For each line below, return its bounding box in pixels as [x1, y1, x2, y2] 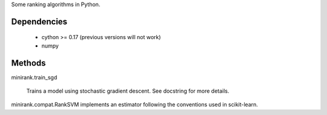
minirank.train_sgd [11, 73, 58, 81]
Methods [11, 58, 46, 68]
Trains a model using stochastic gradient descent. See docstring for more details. [26, 87, 230, 95]
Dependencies [11, 16, 68, 26]
